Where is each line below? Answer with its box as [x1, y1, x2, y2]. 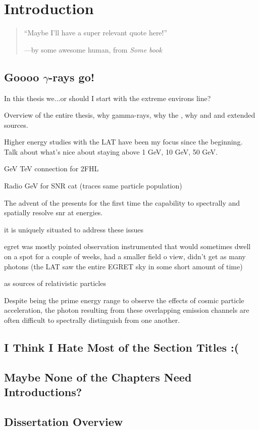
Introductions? [4, 384, 82, 400]
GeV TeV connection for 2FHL [4, 163, 99, 174]
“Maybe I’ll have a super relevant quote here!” [24, 27, 168, 38]
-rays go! [48, 69, 95, 84]
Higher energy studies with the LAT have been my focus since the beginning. [4, 136, 243, 147]
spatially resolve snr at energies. [4, 207, 103, 218]
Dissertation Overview [4, 413, 123, 429]
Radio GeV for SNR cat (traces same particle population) [4, 180, 182, 191]
